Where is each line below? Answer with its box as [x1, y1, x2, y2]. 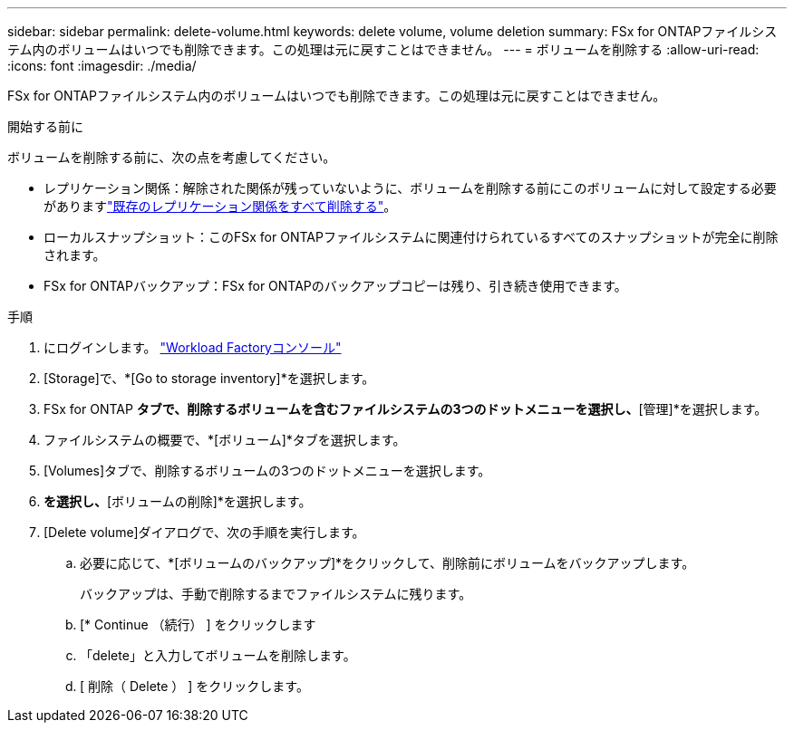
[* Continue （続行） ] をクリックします [80, 617, 316, 632]
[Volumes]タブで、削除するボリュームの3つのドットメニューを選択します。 [44, 463, 491, 478]
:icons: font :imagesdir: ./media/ [7, 58, 197, 73]
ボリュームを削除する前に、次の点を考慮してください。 [7, 149, 336, 165]
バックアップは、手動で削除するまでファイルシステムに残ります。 [80, 586, 472, 601]
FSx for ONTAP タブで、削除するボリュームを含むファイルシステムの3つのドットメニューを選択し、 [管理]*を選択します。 [44, 401, 768, 417]
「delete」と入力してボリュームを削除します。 [80, 648, 356, 663]
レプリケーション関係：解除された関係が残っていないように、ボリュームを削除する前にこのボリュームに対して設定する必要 [44, 180, 777, 196]
